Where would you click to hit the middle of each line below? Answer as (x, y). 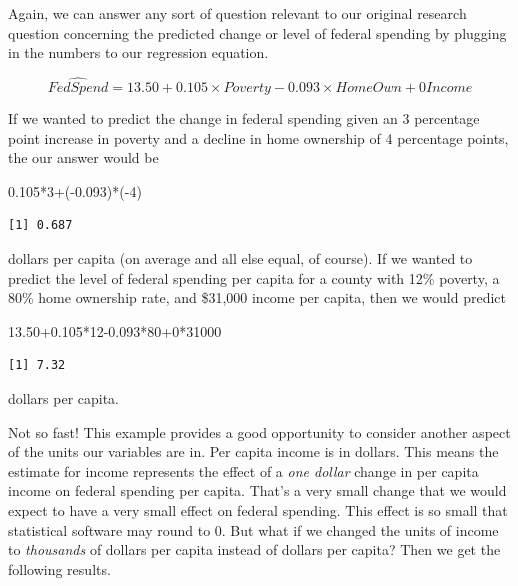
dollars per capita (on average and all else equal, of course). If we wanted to (240, 257)
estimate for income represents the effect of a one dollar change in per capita (243, 470)
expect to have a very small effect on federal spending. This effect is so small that (258, 509)
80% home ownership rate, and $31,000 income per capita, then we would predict (257, 297)
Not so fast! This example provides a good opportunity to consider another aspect (259, 431)
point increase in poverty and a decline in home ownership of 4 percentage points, (258, 137)
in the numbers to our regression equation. (138, 52)
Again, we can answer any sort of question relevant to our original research (237, 13)
